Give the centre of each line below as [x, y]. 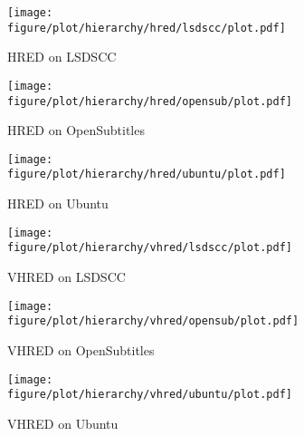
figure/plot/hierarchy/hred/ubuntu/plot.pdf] [147, 174]
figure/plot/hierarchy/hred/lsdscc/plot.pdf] [147, 28]
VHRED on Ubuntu [63, 423]
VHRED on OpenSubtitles [81, 349]
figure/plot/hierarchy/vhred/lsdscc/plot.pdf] [150, 248]
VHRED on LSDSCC [66, 277]
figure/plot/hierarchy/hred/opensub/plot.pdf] [150, 101]
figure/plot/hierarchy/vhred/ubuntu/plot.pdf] [150, 395]
